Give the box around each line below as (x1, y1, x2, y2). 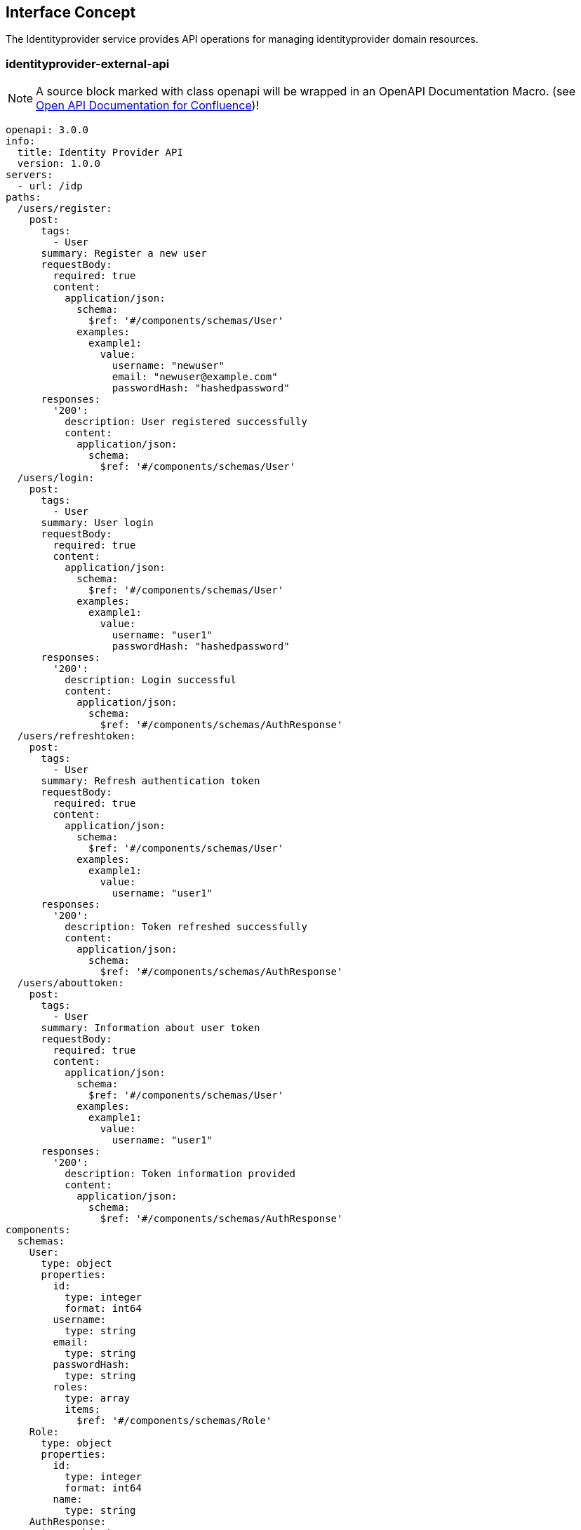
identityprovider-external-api (6, 56, 170, 71)
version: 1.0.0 (17, 158, 100, 170)
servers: (6, 169, 53, 181)
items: (65, 1404, 100, 1416)
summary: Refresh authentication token (41, 775, 260, 787)
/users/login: (17, 472, 95, 484)
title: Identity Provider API (17, 147, 183, 159)
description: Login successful (65, 674, 236, 686)
